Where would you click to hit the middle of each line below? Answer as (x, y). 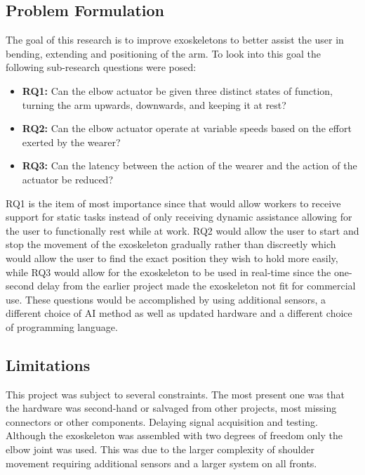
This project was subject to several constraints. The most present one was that (175, 394)
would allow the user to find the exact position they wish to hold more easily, (172, 258)
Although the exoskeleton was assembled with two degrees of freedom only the (174, 435)
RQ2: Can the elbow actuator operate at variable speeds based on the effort (187, 128)
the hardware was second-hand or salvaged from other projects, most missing (171, 408)
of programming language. (62, 326)
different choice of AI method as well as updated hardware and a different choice (179, 313)
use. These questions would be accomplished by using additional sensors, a (166, 299)
